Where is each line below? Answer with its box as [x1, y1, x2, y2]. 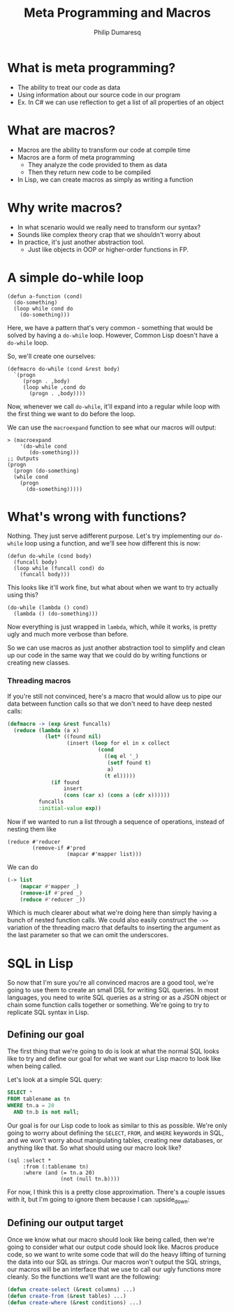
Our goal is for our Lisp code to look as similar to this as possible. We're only [7, 1121, 228, 1129]
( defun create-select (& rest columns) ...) [7, 1286, 136, 1293]
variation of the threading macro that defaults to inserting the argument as [7, 923, 221, 932]
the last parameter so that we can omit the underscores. [7, 931, 169, 939]
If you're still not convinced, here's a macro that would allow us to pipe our [7, 692, 222, 700]
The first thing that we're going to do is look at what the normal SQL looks [7, 1047, 220, 1055]
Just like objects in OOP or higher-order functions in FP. [27, 245, 189, 253]
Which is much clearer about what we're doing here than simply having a [7, 908, 217, 917]
